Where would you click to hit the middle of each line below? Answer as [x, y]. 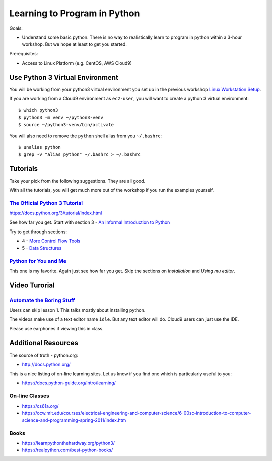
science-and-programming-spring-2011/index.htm [74, 420]
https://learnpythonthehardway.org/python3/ [69, 443]
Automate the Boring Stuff [42, 300]
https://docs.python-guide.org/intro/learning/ [69, 383]
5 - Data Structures [42, 248]
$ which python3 [38, 110]
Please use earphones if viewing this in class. [56, 328]
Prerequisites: [24, 53]
